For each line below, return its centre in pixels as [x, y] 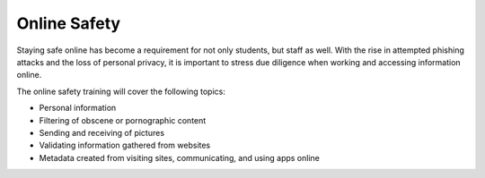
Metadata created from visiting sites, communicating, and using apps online [180, 157]
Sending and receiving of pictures [102, 132]
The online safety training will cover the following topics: [121, 91]
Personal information [78, 108]
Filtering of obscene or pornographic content [123, 120]
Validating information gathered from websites [125, 145]
